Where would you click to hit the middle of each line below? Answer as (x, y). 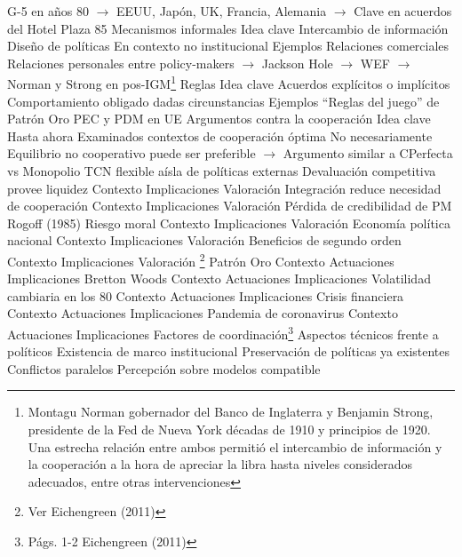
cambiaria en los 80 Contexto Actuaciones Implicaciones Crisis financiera (206, 295)
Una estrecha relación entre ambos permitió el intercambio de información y (235, 446)
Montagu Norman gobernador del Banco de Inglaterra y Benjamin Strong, (231, 412)
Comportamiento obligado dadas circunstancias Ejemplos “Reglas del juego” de (223, 101)
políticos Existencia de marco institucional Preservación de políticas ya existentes (229, 351)
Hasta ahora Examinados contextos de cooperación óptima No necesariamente (220, 135)
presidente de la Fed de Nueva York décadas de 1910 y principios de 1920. (229, 430)
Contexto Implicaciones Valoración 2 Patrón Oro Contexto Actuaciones (201, 259)
